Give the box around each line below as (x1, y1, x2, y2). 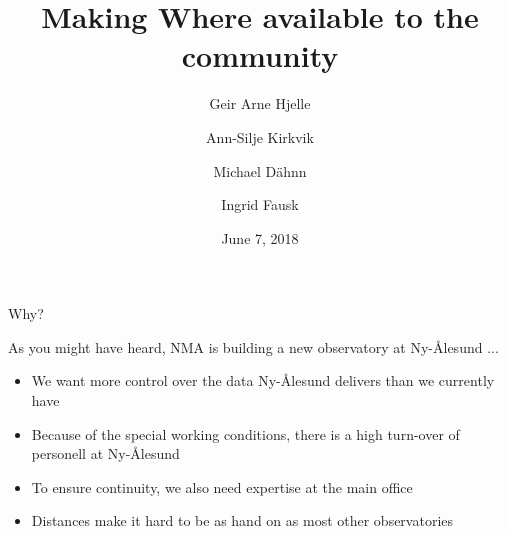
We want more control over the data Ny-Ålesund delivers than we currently (31, 370, 495, 391)
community (181, 35, 339, 76)
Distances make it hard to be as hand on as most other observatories (31, 510, 454, 531)
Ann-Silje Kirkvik (206, 126, 314, 147)
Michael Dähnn (213, 160, 307, 181)
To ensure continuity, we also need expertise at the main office (31, 476, 413, 497)
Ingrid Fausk (221, 194, 299, 215)
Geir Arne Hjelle (209, 93, 311, 114)
